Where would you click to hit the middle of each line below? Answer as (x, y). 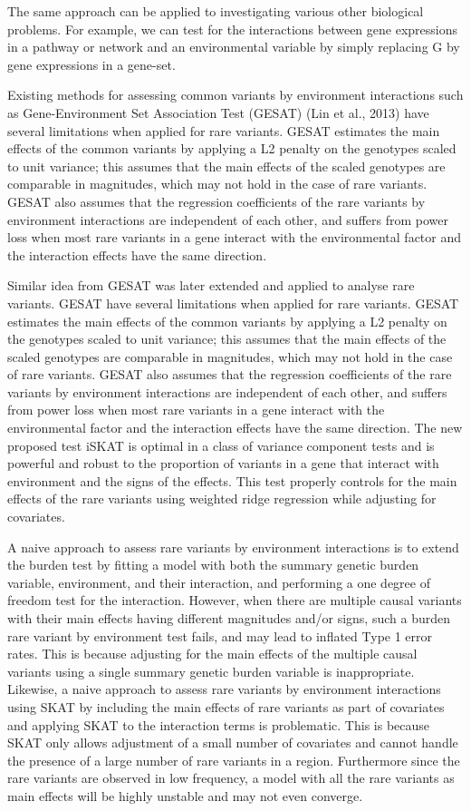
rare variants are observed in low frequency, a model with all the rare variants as (231, 778)
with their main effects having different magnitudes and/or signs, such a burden (229, 618)
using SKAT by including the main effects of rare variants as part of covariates (226, 706)
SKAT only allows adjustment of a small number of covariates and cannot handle (233, 743)
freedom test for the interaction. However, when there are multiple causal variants (235, 600)
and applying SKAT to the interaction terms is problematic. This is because (219, 724)
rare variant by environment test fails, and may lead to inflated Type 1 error (220, 635)
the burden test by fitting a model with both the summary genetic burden (213, 565)
